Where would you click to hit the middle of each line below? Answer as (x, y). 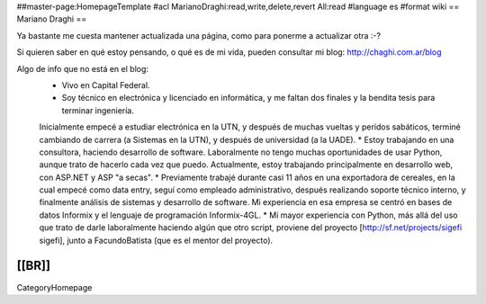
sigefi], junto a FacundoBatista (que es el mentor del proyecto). (156, 240)
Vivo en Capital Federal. (106, 85)
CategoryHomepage (54, 287)
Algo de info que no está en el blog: (82, 68)
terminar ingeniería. (98, 110)
